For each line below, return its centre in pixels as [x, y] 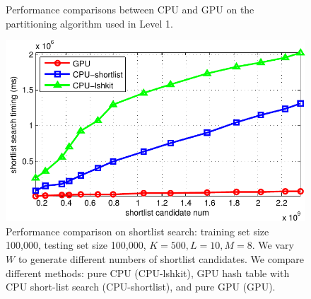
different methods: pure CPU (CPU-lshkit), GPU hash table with [148, 272]
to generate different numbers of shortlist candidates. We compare [161, 258]
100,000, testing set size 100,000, [76, 245]
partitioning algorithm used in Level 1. [89, 23]
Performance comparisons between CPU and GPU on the [130, 9]
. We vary [273, 245]
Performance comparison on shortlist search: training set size [137, 231]
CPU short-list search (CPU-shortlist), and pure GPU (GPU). [141, 287]
